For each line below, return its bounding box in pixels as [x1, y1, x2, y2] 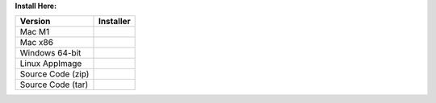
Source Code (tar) [19, 79, 89, 90]
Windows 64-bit [19, 47, 82, 59]
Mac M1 [19, 27, 50, 38]
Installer [98, 16, 131, 27]
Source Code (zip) [19, 68, 90, 80]
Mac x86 [19, 37, 54, 48]
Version [19, 16, 51, 27]
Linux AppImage [19, 58, 82, 69]
